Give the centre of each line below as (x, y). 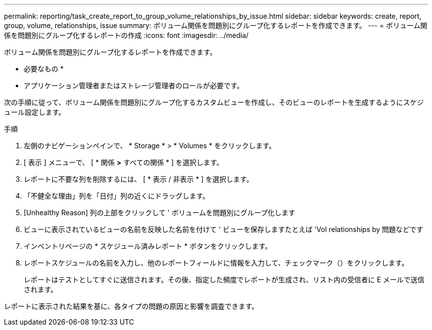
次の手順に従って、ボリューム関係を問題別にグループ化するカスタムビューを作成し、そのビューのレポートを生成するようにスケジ (214, 102)
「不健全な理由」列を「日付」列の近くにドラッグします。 (117, 196)
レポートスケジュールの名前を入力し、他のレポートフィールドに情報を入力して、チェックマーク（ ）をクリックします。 (216, 263)
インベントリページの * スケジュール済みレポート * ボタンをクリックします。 (148, 246)
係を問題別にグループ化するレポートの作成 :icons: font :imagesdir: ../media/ (126, 35)
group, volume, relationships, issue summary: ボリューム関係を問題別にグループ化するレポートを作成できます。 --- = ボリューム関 (216, 25)
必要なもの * (44, 69)
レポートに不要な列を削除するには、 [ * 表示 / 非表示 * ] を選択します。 (139, 179)
